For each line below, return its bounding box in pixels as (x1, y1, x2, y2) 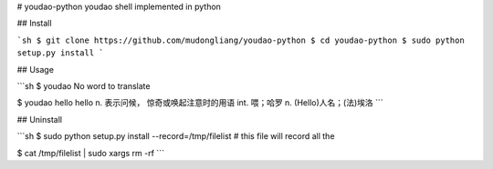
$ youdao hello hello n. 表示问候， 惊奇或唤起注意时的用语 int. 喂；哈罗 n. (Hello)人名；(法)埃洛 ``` (16, 97, 383, 108)
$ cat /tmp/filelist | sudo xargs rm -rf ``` (16, 147, 164, 158)
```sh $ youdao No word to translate (16, 80, 151, 91)
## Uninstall (16, 114, 63, 124)
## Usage (16, 64, 55, 75)
